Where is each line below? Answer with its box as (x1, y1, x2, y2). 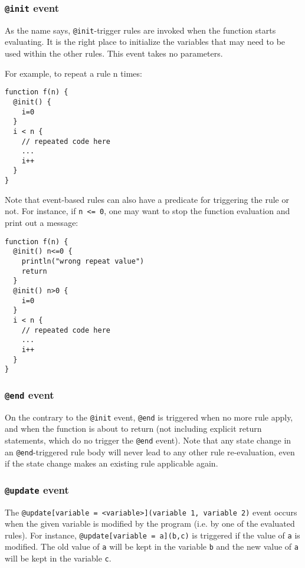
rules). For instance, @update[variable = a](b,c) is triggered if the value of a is (5, 528, 300, 541)
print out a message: (5, 216, 78, 229)
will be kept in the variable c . (5, 552, 111, 564)
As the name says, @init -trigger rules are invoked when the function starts (5, 24, 276, 36)
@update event (5, 482, 69, 497)
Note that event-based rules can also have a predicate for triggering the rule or (5, 193, 289, 205)
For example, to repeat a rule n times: (5, 67, 142, 79)
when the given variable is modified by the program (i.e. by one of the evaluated (5, 517, 295, 530)
